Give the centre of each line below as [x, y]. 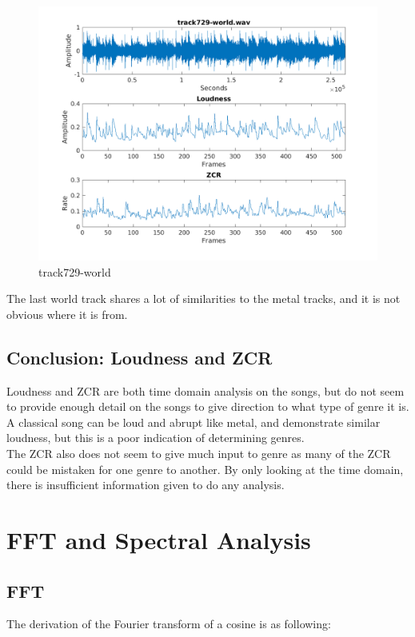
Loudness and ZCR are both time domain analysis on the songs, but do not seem [206, 390]
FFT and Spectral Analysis [159, 539]
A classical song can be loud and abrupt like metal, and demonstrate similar [194, 422]
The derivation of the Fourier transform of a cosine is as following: [169, 624]
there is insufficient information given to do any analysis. [146, 485]
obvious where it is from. [67, 314]
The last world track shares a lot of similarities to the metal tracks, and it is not [204, 299]
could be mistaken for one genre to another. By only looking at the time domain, [205, 469]
